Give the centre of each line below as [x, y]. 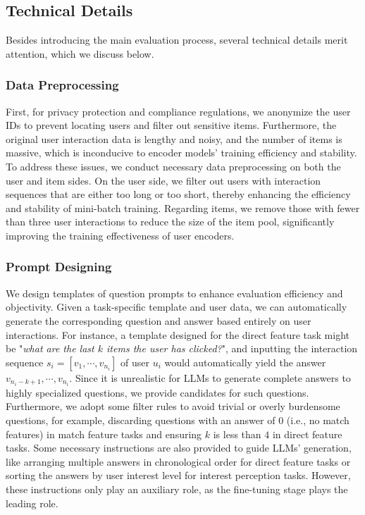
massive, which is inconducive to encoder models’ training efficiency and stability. [181, 153]
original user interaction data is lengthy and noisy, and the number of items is [174, 138]
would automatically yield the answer [245, 362]
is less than [237, 434]
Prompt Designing [59, 267]
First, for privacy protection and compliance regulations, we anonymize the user [178, 111]
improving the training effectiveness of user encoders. [120, 235]
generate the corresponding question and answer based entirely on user [159, 320]
